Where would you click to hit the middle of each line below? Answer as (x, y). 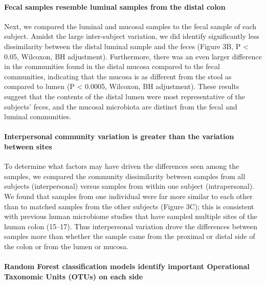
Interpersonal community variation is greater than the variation (119, 136)
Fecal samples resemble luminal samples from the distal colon (115, 6)
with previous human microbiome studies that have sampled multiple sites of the (131, 216)
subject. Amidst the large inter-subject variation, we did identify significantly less (132, 36)
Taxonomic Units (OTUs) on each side (74, 276)
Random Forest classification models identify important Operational (127, 266)
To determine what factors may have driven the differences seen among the (122, 166)
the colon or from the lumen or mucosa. (66, 246)
